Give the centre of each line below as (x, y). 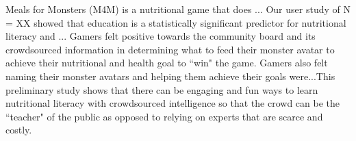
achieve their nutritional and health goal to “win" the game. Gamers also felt (167, 63)
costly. (19, 130)
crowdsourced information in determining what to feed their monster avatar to (170, 49)
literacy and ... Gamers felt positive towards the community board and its (161, 36)
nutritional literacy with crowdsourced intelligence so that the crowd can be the (173, 103)
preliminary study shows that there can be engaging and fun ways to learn (162, 89)
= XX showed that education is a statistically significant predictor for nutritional (176, 22)
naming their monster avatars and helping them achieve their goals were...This (170, 76)
